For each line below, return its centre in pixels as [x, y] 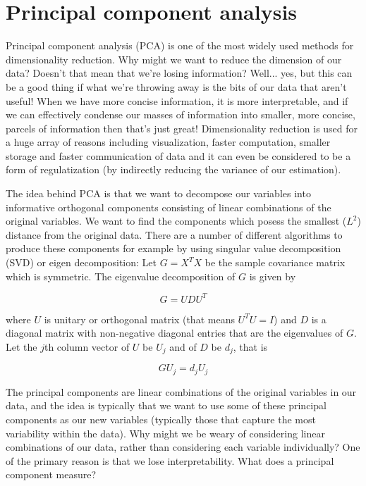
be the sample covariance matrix [275, 262]
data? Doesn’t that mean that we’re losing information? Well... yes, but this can [179, 73]
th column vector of [87, 346]
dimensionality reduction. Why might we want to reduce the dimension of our [174, 59]
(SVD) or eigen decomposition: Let [81, 262]
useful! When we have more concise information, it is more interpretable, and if [177, 100]
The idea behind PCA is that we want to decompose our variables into [158, 193]
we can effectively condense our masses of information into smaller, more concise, [181, 114]
